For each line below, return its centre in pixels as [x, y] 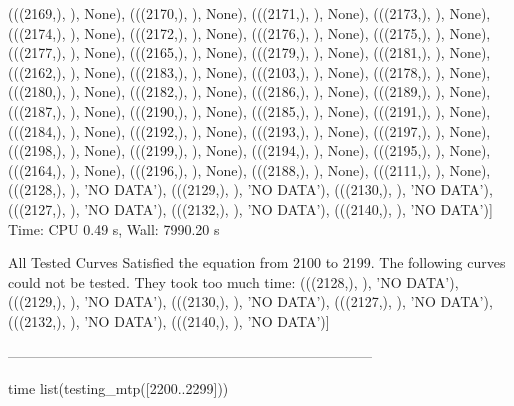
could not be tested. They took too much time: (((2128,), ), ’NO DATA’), [233, 281]
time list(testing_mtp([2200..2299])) [118, 388]
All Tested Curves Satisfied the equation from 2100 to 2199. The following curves [257, 262]
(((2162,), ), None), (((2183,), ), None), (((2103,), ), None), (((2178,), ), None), [249, 71]
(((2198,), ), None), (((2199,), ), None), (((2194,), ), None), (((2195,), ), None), [249, 150]
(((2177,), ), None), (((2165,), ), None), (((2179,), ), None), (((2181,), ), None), [249, 52]
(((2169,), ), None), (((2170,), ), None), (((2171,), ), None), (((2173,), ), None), [249, 13]
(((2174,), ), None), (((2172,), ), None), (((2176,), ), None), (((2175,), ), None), [249, 32]
